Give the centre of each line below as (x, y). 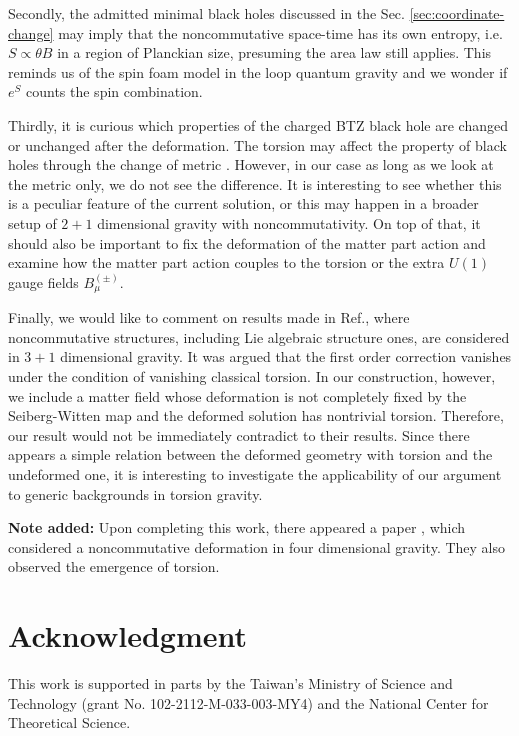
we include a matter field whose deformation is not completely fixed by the (237, 395)
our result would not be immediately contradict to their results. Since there (239, 434)
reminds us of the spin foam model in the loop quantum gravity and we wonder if (258, 71)
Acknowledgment (127, 635)
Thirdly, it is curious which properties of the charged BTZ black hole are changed (258, 124)
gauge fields (43, 281)
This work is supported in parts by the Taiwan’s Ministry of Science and (230, 683)
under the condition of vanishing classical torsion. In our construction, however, (252, 375)
